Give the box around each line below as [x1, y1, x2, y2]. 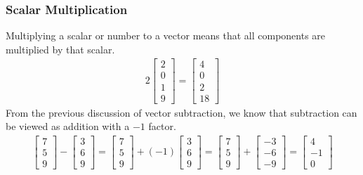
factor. [148, 119, 176, 134]
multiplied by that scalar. [6, 41, 115, 56]
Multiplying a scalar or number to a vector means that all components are [6, 28, 326, 43]
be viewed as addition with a [6, 119, 130, 134]
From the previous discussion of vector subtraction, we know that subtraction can [6, 105, 357, 119]
